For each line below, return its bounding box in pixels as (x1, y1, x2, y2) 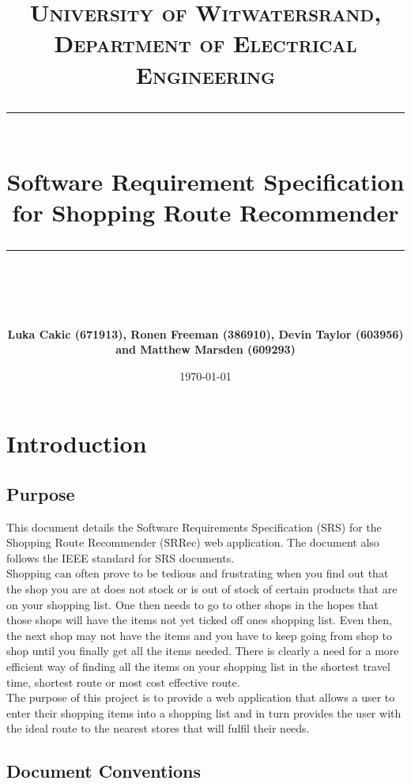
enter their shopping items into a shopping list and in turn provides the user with (6, 704, 402, 721)
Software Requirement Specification (6, 165, 405, 197)
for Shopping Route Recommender (12, 196, 399, 229)
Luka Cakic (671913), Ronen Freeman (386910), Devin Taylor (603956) (7, 325, 404, 342)
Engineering (135, 58, 276, 90)
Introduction (6, 427, 147, 460)
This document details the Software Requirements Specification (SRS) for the (6, 518, 382, 535)
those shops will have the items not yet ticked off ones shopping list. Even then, (6, 612, 392, 628)
